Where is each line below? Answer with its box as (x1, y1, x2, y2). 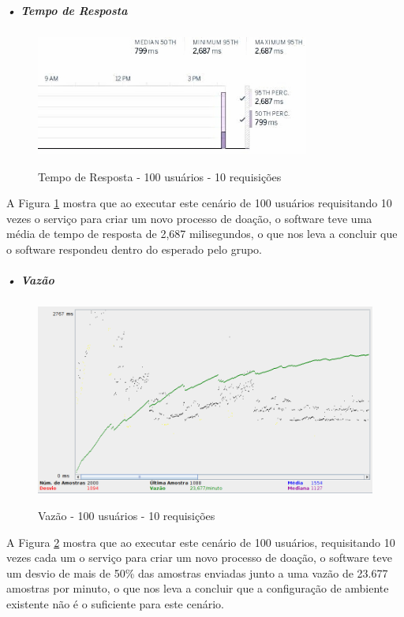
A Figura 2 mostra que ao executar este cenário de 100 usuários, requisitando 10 (6, 533, 395, 550)
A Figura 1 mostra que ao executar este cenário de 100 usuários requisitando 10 (6, 195, 392, 211)
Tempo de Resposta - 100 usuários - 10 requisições (38, 168, 282, 184)
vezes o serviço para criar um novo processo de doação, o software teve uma (6, 210, 372, 226)
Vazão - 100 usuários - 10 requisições (38, 507, 215, 523)
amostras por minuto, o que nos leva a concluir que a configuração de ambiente (6, 580, 389, 597)
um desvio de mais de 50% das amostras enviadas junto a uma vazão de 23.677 (6, 564, 388, 581)
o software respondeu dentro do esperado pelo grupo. (6, 241, 263, 258)
